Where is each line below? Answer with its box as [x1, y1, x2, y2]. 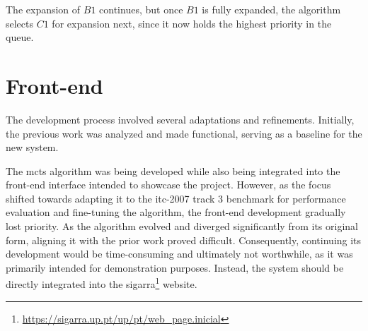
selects [6, 16, 34, 30]
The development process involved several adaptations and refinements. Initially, [6, 112, 355, 126]
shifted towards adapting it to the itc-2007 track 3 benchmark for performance [6, 191, 346, 205]
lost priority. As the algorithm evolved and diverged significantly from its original [6, 219, 358, 234]
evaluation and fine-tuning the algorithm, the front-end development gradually [6, 205, 346, 219]
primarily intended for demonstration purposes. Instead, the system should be [6, 260, 344, 275]
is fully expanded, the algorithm [202, 2, 341, 16]
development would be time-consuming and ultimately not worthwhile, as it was [6, 246, 353, 261]
